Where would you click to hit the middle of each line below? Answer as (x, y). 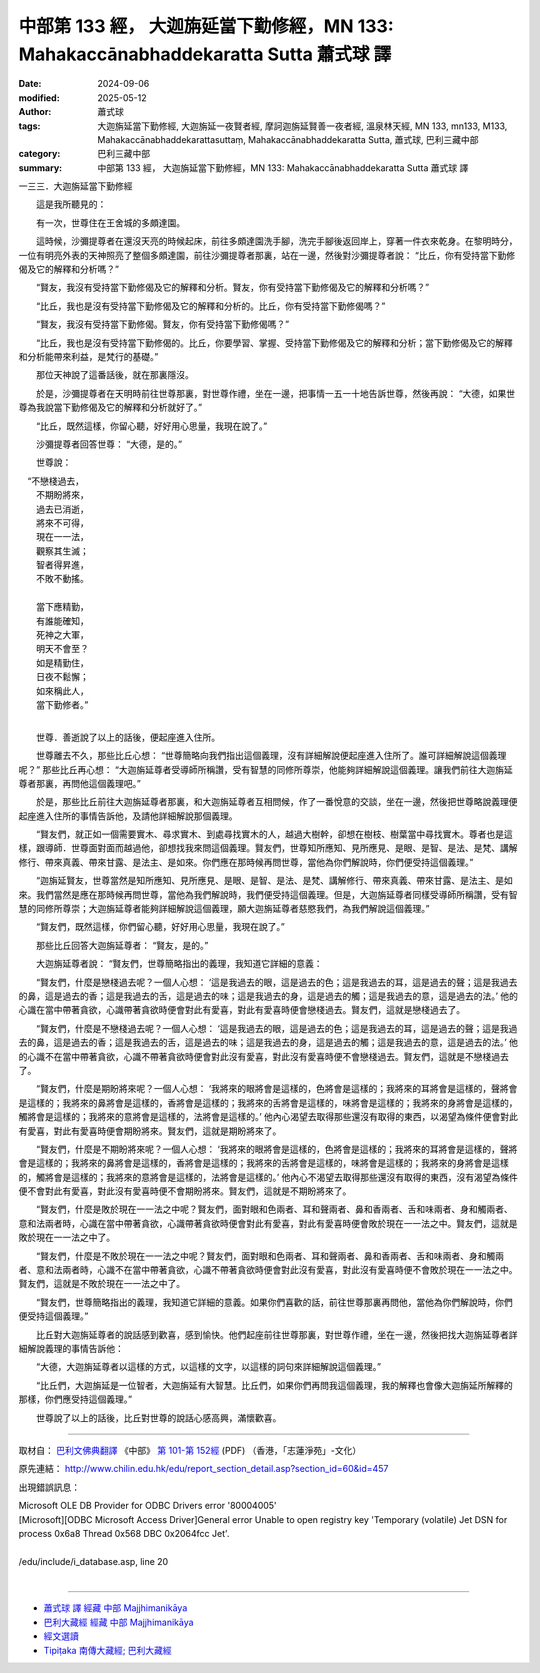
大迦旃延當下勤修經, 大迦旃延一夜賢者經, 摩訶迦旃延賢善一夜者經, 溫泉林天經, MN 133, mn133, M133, (302, 126)
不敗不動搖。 (62, 579)
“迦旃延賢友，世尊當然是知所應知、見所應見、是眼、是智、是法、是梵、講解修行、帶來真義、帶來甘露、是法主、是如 (274, 881)
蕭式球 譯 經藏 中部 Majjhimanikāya (115, 1608)
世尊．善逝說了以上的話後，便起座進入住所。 (127, 737)
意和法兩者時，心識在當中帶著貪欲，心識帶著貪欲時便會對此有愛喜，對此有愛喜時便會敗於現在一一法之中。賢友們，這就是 (268, 1223)
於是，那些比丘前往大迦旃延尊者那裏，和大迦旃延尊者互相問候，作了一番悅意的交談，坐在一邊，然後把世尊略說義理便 (276, 802)
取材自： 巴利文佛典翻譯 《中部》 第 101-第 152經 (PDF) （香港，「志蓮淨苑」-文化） (190, 1450)
